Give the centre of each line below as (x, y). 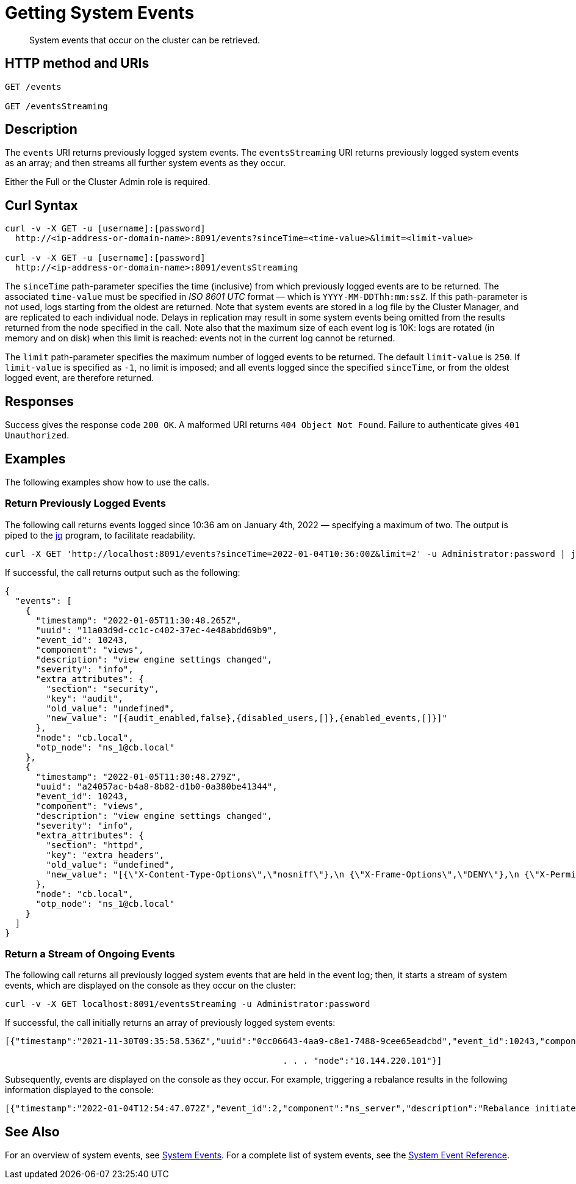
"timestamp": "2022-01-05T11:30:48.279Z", (139, 776)
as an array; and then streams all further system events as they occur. (145, 163)
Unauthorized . (37, 435)
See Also (32, 1131)
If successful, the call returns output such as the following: (123, 572)
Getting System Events (100, 13)
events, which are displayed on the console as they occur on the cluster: (150, 986)
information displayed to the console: (80, 1090)
